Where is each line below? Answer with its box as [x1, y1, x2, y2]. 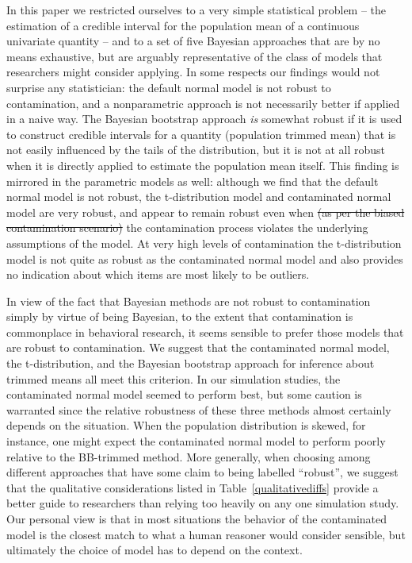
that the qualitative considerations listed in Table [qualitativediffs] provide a [6, 479, 379, 496]
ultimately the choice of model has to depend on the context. [6, 542, 303, 558]
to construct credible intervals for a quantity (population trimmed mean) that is [6, 125, 396, 142]
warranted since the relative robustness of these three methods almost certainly [6, 401, 391, 418]
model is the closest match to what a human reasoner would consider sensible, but [6, 526, 406, 542]
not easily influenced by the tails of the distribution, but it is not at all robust [6, 141, 386, 158]
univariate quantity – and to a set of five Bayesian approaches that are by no [6, 33, 380, 49]
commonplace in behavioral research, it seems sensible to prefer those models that [6, 323, 404, 340]
